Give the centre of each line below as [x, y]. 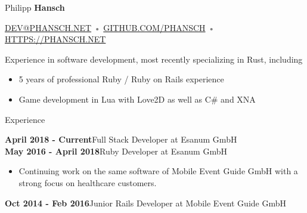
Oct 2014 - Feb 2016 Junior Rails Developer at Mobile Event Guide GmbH [145, 203]
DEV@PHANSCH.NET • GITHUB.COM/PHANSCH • [110, 27]
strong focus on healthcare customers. [88, 182]
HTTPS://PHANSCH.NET [55, 39]
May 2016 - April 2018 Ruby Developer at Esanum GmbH [116, 151]
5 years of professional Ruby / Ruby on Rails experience [121, 79]
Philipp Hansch [35, 7]
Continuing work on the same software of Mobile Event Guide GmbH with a [158, 171]
